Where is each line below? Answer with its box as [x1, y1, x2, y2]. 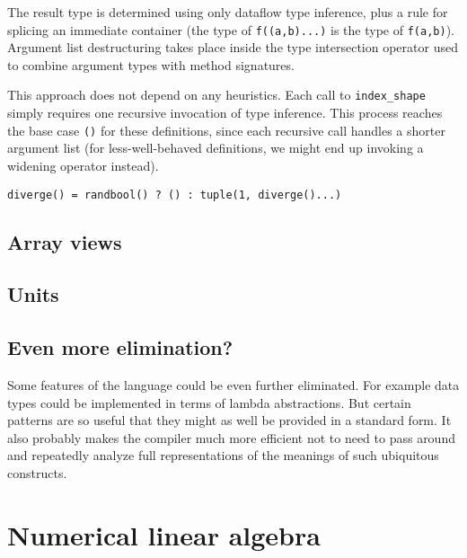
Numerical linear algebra [7, 516, 321, 553]
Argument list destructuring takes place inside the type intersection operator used [7, 38, 458, 57]
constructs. [7, 463, 67, 482]
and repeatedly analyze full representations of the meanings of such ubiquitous [7, 446, 439, 465]
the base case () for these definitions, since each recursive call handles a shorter [7, 120, 445, 139]
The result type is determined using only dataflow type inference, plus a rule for [7, 3, 448, 21]
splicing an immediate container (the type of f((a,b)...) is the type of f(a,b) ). [7, 20, 454, 39]
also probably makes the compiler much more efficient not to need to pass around [7, 428, 455, 447]
